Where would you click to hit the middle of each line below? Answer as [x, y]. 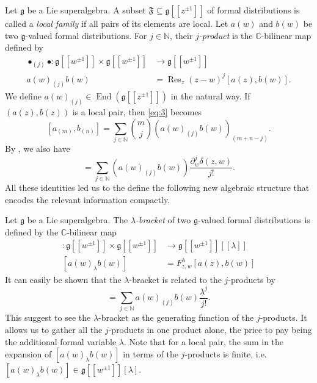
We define [23, 96]
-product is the [226, 35]
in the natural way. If [210, 96]
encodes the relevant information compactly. [88, 199]
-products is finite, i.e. [226, 354]
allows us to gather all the [54, 329]
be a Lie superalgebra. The [78, 220]
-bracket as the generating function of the [176, 317]
